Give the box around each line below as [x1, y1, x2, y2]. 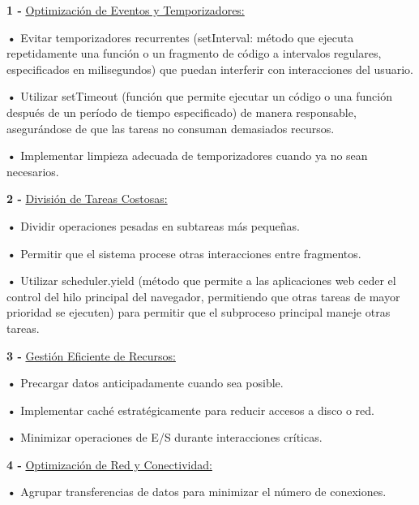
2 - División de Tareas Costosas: [6, 190, 168, 207]
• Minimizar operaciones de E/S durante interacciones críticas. [6, 429, 323, 446]
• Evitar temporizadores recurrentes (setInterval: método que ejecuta [6, 28, 354, 45]
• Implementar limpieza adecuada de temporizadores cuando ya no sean [6, 147, 368, 164]
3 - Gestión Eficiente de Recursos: [6, 347, 176, 364]
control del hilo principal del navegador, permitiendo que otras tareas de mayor [6, 287, 400, 304]
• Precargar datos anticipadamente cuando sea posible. [6, 374, 284, 391]
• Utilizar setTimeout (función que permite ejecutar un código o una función [6, 88, 392, 105]
